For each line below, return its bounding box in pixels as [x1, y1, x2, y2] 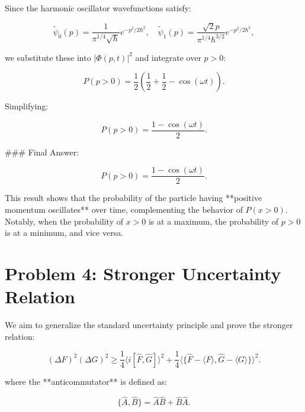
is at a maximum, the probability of [148, 215, 279, 227]
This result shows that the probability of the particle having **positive [5, 192, 262, 204]
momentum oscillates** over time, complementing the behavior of [5, 203, 243, 216]
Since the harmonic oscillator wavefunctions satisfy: [5, 2, 191, 14]
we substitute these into [5, 51, 91, 63]
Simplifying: [5, 100, 49, 112]
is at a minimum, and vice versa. [5, 226, 124, 239]
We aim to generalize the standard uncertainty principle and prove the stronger [5, 319, 293, 331]
